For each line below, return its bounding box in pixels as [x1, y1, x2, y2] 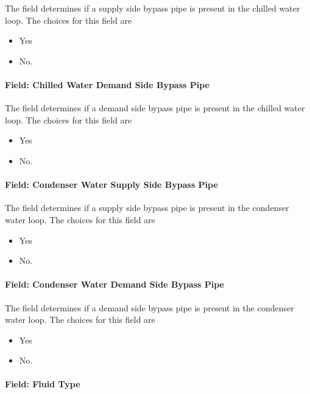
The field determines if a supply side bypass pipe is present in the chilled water [5, 2, 300, 14]
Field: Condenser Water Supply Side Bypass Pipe [5, 178, 218, 191]
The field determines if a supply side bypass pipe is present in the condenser [5, 201, 289, 214]
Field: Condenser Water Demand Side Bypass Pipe [5, 278, 224, 291]
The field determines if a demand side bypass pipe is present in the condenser [5, 301, 294, 314]
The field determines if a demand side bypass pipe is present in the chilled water [5, 102, 305, 114]
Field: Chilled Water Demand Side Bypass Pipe [5, 78, 210, 91]
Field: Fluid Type [5, 378, 80, 390]
